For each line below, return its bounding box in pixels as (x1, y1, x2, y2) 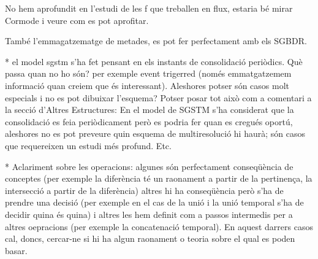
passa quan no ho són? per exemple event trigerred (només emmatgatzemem (5, 67, 292, 80)
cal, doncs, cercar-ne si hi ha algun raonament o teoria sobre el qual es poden (5, 232, 295, 245)
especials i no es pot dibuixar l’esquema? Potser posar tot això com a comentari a (5, 91, 312, 104)
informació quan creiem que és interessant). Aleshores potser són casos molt (5, 79, 289, 91)
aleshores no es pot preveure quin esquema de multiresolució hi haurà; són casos (5, 127, 305, 140)
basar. (5, 244, 28, 257)
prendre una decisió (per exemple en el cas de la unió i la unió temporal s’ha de (5, 196, 304, 209)
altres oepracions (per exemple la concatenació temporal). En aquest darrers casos (5, 220, 313, 233)
